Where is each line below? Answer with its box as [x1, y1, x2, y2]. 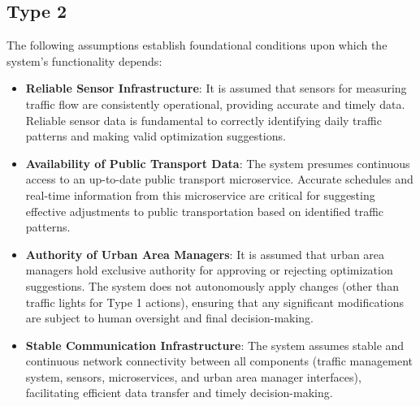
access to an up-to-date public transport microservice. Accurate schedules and [25, 171, 414, 188]
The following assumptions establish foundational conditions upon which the [6, 37, 388, 54]
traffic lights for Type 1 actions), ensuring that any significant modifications [25, 293, 405, 310]
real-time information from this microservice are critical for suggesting [25, 186, 375, 203]
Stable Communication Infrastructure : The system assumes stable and [25, 336, 405, 353]
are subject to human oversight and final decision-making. [25, 309, 314, 326]
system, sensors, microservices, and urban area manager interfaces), [25, 368, 362, 385]
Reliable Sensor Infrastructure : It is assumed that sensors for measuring [25, 80, 407, 97]
